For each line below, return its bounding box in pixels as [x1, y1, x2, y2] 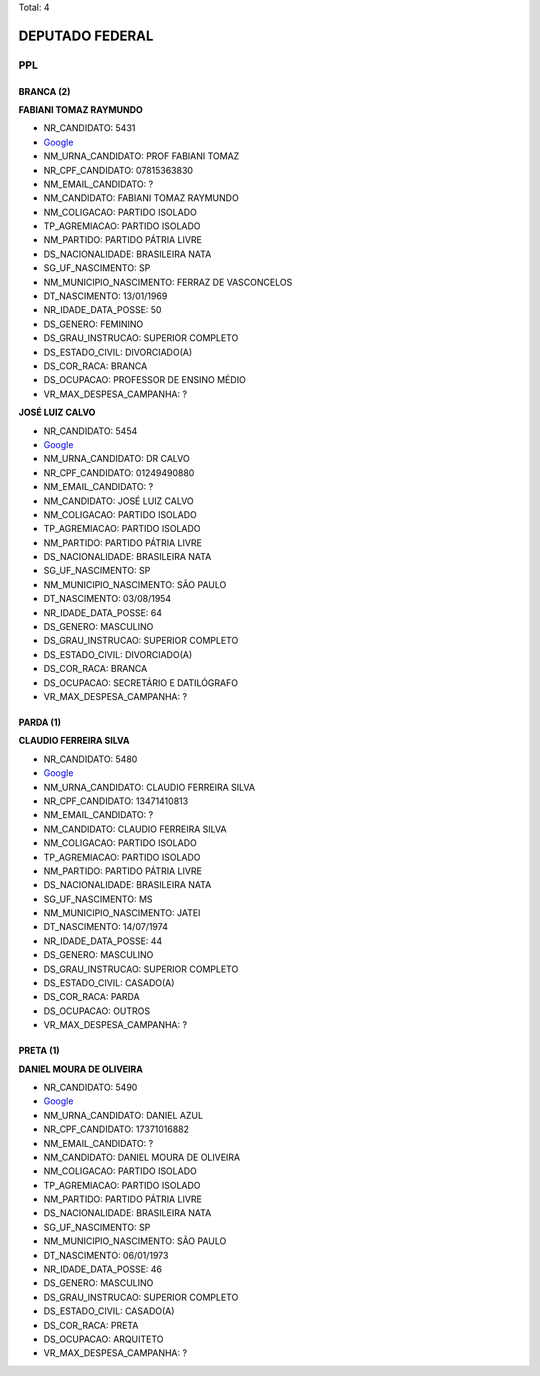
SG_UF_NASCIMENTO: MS [43, 893, 154, 905]
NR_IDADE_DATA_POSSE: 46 [43, 1263, 163, 1275]
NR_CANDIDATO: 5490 [43, 1081, 138, 1093]
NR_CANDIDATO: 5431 [43, 122, 136, 134]
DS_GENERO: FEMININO [43, 318, 144, 330]
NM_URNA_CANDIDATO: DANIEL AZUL [43, 1109, 204, 1121]
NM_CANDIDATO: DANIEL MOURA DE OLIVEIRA [43, 1151, 241, 1163]
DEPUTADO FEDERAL [18, 27, 154, 44]
